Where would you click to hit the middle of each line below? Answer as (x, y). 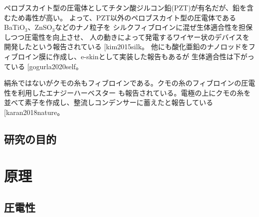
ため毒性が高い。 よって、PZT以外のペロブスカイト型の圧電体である (123, 17)
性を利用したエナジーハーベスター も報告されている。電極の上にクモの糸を (128, 92)
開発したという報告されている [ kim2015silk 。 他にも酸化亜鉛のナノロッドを (126, 47)
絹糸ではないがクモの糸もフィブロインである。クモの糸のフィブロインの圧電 (130, 83)
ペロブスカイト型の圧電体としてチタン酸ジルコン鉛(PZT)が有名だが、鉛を (126, 7)
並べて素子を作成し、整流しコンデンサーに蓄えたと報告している (109, 102)
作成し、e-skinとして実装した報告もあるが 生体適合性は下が (150, 56)
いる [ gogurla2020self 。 (47, 66)
